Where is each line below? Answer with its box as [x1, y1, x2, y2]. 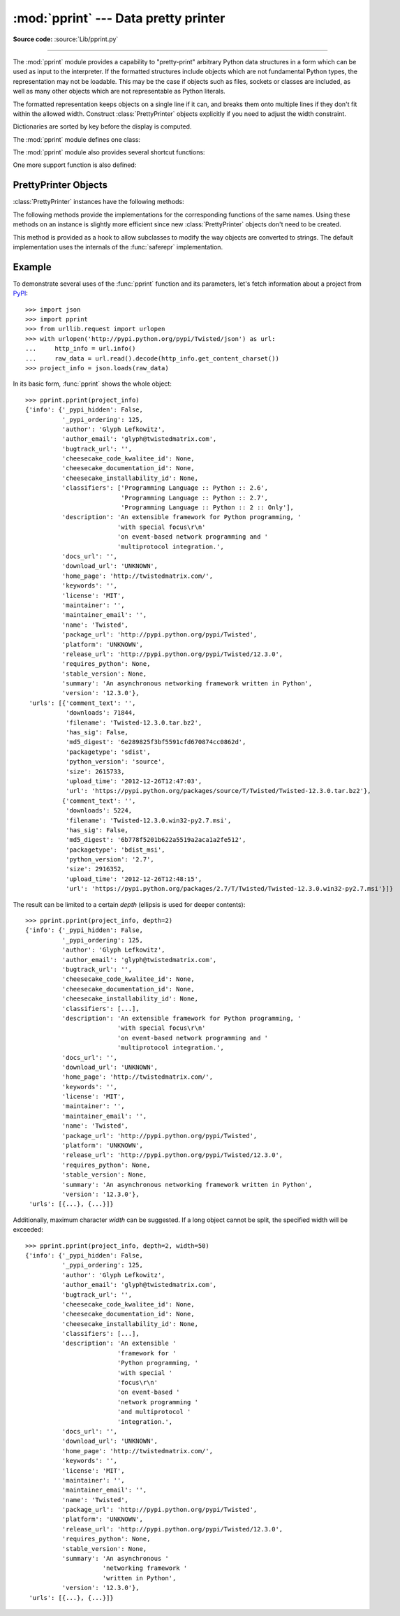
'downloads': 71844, [65, 709, 136, 717]
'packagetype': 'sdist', [65, 748, 151, 756]
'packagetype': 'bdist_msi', [65, 845, 165, 854]
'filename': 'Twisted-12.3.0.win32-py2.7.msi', [65, 816, 232, 824]
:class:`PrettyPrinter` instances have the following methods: [13, 198, 184, 206]
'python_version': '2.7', [65, 856, 155, 864]
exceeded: [13, 1225, 43, 1234]
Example [13, 261, 52, 272]
